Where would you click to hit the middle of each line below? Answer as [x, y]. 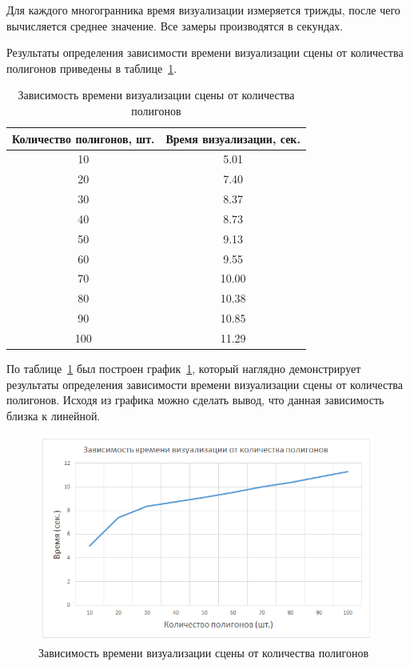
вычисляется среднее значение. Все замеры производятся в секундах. [175, 25]
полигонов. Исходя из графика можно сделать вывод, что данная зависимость [195, 400]
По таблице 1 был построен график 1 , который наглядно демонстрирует [184, 369]
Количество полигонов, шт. [84, 138]
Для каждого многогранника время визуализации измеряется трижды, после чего [203, 10]
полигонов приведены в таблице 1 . [92, 68]
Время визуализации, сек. [233, 138]
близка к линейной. [54, 415]
